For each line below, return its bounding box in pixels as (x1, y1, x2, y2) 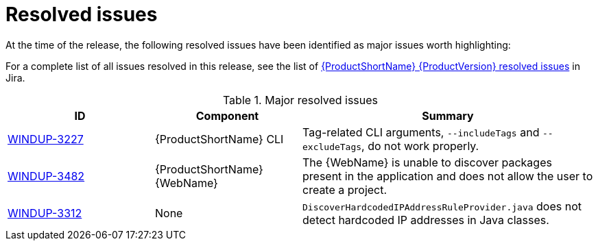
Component (195, 108, 259, 123)
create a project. (302, 182, 387, 197)
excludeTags (302, 141, 362, 152)
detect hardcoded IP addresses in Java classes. (302, 212, 549, 227)
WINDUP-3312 (8, 206, 82, 220)
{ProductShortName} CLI (155, 132, 284, 146)
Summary (422, 108, 474, 123)
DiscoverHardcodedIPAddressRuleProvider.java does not (302, 199, 582, 213)
